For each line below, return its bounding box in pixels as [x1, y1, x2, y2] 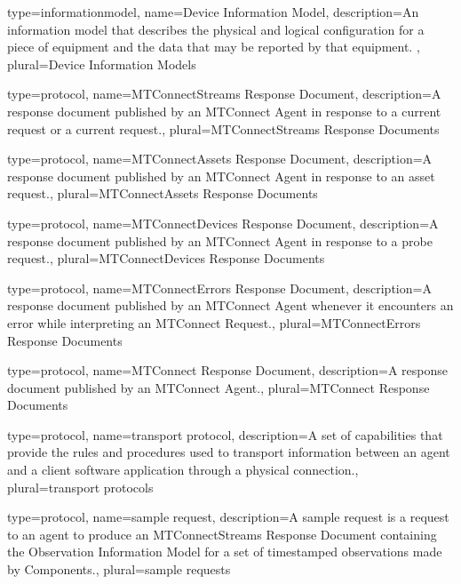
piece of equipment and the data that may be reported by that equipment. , [7, 37, 420, 56]
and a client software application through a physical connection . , [7, 460, 359, 479]
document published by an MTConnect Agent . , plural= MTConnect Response [7, 378, 430, 396]
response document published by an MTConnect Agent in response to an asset [7, 166, 435, 185]
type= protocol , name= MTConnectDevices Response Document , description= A [7, 213, 439, 232]
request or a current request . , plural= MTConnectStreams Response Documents [7, 119, 440, 138]
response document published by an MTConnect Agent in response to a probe [7, 231, 433, 250]
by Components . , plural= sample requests [7, 560, 231, 579]
